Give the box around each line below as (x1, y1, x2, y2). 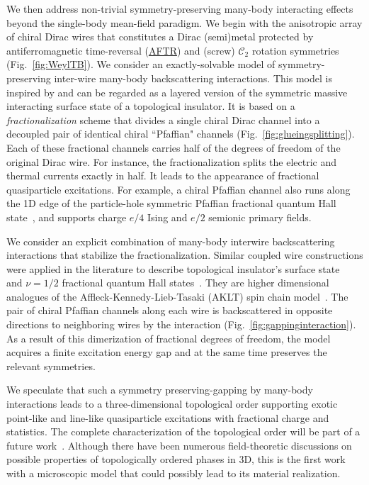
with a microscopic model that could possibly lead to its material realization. (6, 466, 341, 480)
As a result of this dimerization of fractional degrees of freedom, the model (6, 330, 331, 345)
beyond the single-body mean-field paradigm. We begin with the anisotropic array (6, 15, 363, 30)
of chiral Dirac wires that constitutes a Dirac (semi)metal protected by (6, 29, 314, 44)
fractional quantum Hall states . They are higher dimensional (62, 275, 329, 290)
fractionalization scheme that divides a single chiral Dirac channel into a (6, 112, 320, 127)
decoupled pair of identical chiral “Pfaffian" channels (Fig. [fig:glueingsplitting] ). (6, 126, 355, 141)
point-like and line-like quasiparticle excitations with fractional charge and (6, 410, 329, 425)
